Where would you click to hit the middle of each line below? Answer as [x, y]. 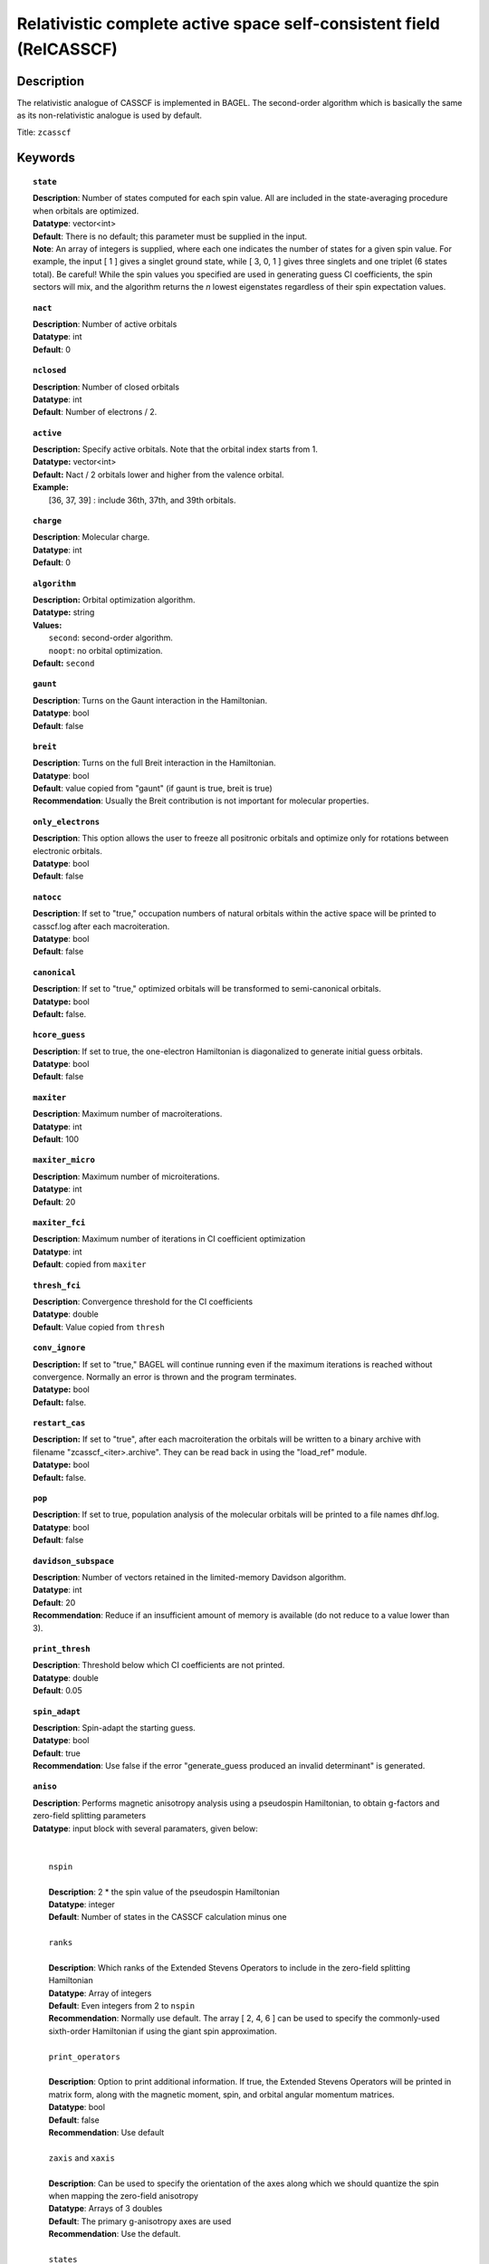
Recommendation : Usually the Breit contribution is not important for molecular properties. [201, 801]
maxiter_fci [59, 1223]
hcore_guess [59, 1035]
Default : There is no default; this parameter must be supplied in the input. [170, 236]
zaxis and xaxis [81, 2158]
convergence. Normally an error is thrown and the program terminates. [165, 1377]
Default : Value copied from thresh [99, 1327]
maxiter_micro [64, 1160]
